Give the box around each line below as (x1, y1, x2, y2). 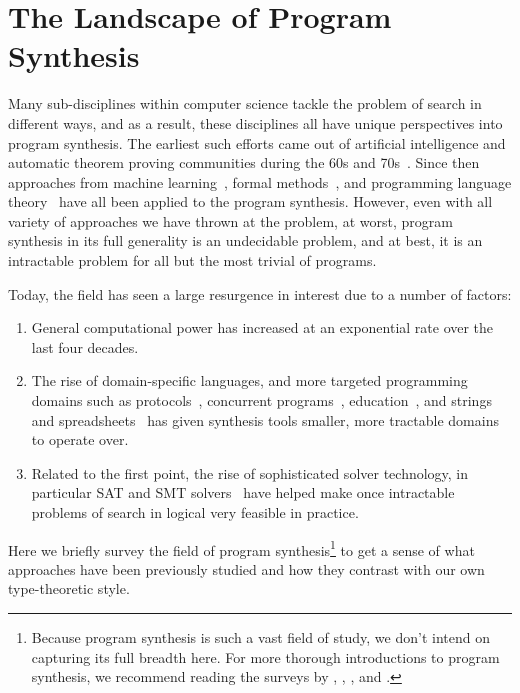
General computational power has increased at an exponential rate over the (31, 317, 494, 338)
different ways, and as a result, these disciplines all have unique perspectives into (8, 112, 503, 133)
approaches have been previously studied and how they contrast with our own (8, 558, 485, 579)
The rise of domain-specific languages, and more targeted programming (31, 370, 468, 391)
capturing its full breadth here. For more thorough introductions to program (31, 646, 500, 667)
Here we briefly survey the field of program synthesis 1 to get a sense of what (8, 536, 475, 560)
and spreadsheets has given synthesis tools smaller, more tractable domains (31, 409, 499, 430)
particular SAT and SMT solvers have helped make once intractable (31, 482, 455, 503)
